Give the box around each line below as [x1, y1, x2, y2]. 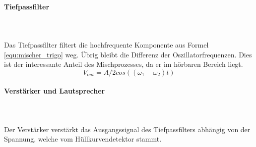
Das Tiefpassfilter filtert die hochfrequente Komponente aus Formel [4, 39, 209, 49]
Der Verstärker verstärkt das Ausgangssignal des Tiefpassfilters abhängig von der [4, 124, 251, 134]
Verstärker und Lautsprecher [4, 86, 105, 96]
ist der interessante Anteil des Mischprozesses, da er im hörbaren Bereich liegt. [4, 59, 243, 69]
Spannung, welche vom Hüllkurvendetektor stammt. [4, 134, 162, 144]
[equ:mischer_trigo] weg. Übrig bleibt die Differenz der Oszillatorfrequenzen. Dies [4, 49, 252, 59]
